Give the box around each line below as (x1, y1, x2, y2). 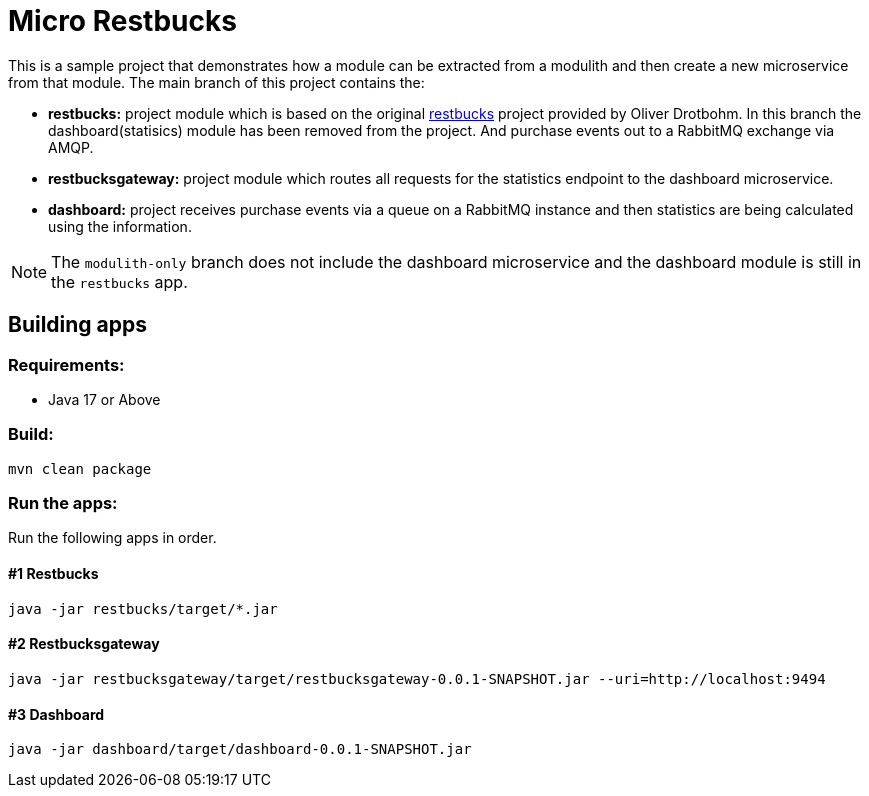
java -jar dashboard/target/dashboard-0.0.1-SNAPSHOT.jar (8, 741, 472, 758)
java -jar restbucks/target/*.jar (8, 600, 278, 617)
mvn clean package (8, 460, 152, 477)
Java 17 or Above (48, 390, 161, 408)
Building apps (8, 312, 148, 338)
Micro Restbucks (8, 4, 237, 38)
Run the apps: (8, 493, 118, 514)
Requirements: (8, 354, 125, 375)
